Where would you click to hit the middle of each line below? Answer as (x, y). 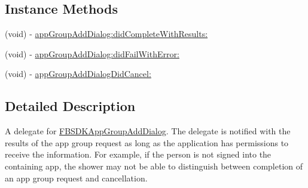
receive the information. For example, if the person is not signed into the (138, 154)
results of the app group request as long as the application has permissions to (147, 142)
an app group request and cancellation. (76, 178)
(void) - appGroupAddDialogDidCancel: (78, 74)
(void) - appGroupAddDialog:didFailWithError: (92, 53)
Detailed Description (70, 106)
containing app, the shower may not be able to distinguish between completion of (154, 166)
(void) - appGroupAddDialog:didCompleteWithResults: (106, 34)
